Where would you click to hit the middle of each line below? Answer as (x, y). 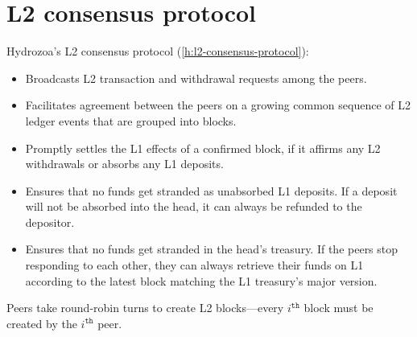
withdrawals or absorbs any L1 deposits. (124, 164)
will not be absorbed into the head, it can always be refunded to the (194, 206)
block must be (339, 308)
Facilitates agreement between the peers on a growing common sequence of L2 (218, 105)
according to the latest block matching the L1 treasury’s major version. (201, 280)
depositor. (50, 222)
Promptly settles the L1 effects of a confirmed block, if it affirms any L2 (203, 148)
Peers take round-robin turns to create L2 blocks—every (145, 308)
